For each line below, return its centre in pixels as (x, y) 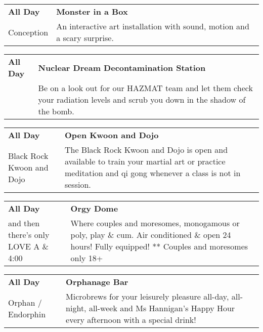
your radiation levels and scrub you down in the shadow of (142, 99)
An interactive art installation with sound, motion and (153, 26)
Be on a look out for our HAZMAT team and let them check (145, 88)
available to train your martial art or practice (145, 161)
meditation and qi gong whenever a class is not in (152, 173)
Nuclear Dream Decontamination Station (122, 67)
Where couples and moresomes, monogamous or (155, 223)
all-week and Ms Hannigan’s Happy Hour (162, 308)
